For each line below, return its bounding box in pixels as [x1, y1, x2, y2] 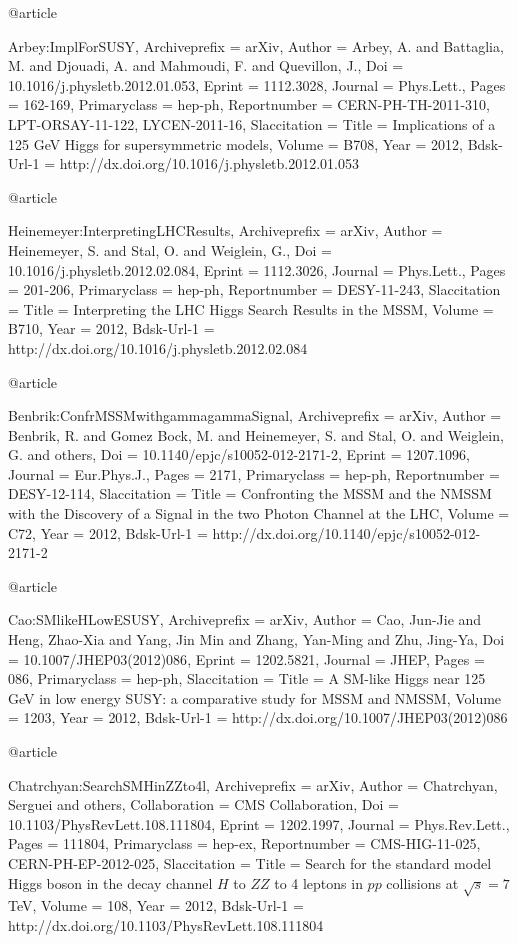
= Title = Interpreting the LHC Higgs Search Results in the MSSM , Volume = [8, 298, 494, 319]
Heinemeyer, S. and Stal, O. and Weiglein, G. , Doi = [8, 239, 332, 260]
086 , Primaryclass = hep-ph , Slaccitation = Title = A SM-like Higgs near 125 [8, 668, 486, 689]
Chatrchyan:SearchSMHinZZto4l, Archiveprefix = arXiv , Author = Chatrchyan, [8, 774, 498, 795]
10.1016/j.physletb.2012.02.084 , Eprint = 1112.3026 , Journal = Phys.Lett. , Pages [8, 259, 506, 280]
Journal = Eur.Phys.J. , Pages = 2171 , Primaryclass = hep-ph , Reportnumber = [8, 463, 501, 484]
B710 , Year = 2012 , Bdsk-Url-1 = [8, 318, 215, 339]
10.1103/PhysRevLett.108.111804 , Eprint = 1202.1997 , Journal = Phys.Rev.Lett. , [8, 813, 510, 834]
